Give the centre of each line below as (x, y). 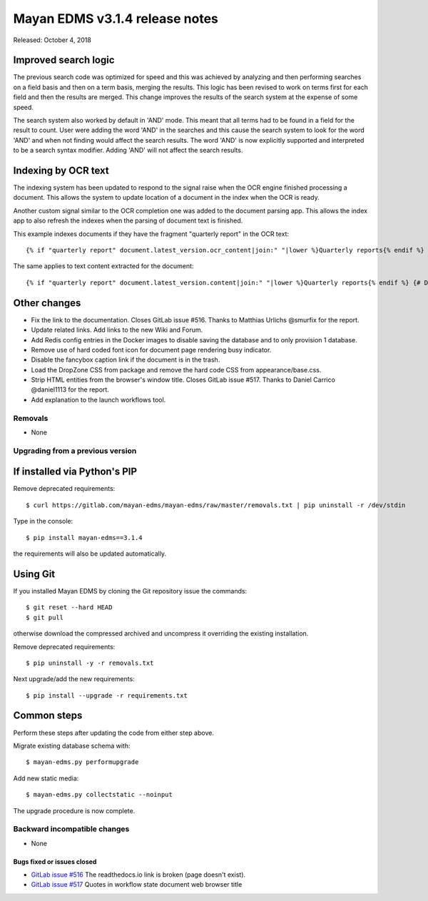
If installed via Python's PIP (75, 472)
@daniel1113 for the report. (70, 390)
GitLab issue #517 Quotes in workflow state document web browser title (137, 885)
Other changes (47, 303)
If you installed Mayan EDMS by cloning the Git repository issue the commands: (130, 591)
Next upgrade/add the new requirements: (74, 679)
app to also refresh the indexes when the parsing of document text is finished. (128, 220)
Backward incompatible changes (71, 829)
